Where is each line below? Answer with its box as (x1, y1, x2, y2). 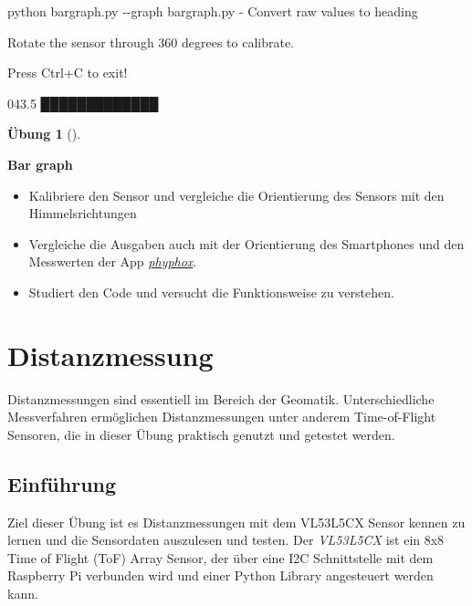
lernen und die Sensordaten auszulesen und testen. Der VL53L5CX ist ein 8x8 (7, 530, 445, 549)
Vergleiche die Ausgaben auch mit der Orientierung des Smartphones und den (28, 234, 465, 253)
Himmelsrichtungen (28, 204, 137, 223)
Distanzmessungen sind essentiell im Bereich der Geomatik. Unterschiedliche (7, 389, 435, 408)
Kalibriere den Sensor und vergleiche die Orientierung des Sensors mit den (28, 185, 445, 204)
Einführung (7, 469, 117, 497)
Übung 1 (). (7, 124, 81, 143)
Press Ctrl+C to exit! (7, 63, 128, 82)
